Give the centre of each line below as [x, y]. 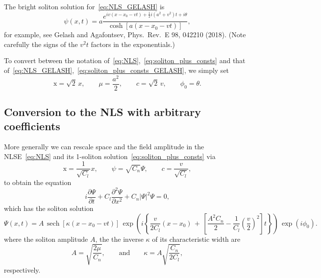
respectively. [22, 269]
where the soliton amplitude [46, 239]
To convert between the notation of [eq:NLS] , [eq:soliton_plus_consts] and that [125, 60]
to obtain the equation [38, 182]
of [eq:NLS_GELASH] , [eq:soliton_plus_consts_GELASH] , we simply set [117, 70]
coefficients [32, 126]
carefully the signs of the [41, 44]
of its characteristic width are [196, 239]
